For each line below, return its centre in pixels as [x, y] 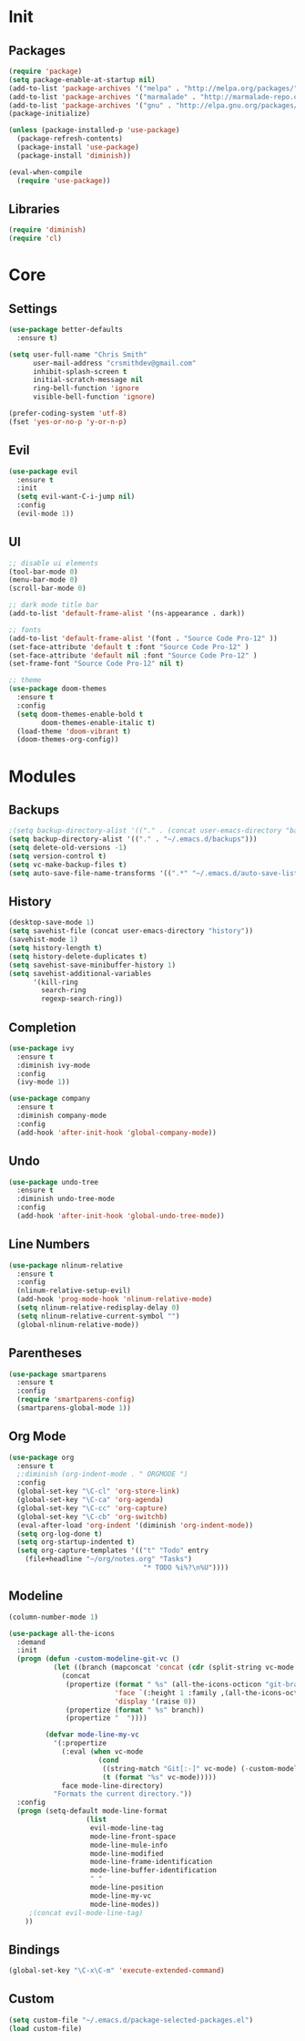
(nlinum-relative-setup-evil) [74, 1291]
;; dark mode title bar [54, 605]
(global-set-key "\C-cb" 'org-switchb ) [92, 1517]
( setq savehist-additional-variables [80, 973]
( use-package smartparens [57, 1374]
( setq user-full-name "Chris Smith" [78, 354]
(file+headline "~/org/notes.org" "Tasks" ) [109, 1559]
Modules [42, 776]
